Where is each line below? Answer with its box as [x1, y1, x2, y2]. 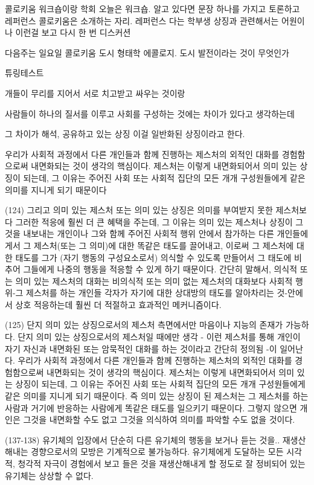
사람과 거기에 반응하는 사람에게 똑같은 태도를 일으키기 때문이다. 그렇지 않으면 [5, 401, 297, 414]
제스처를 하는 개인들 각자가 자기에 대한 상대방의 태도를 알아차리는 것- [26, 286, 288, 299]
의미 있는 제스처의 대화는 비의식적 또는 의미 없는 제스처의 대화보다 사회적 [15, 274, 293, 287]
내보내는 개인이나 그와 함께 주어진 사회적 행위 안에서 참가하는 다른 [23, 227, 274, 240]
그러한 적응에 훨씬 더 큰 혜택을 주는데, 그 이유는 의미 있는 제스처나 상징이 [15, 215, 293, 228]
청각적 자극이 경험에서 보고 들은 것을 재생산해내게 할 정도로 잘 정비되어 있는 [18, 457, 306, 469]
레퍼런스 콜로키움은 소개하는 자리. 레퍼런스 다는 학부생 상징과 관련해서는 [5, 14, 279, 27]
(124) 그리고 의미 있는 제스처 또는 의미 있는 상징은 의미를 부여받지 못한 [5, 204, 273, 216]
